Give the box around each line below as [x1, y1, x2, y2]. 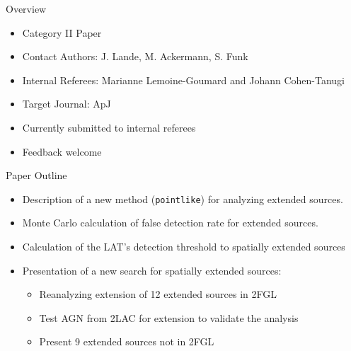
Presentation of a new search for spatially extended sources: [22, 263, 282, 277]
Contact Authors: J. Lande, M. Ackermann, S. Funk [22, 49, 248, 64]
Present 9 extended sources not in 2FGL [39, 334, 214, 349]
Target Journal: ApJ [22, 96, 111, 111]
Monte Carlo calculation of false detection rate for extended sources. [22, 215, 318, 230]
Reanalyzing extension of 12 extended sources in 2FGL [39, 287, 277, 301]
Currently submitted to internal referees [22, 120, 196, 134]
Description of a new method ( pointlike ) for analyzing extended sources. [22, 191, 343, 206]
